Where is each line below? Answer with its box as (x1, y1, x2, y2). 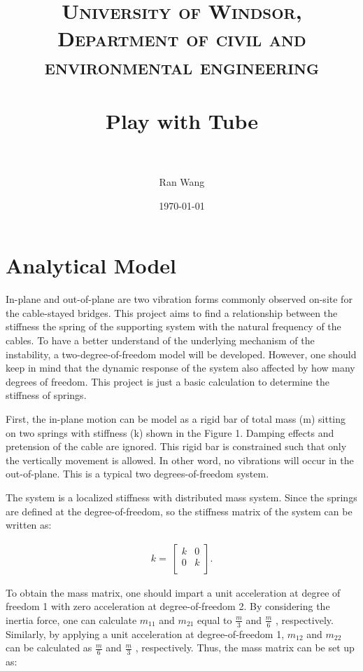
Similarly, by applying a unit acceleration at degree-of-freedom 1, (6, 626, 285, 641)
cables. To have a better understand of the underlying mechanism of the (6, 332, 315, 347)
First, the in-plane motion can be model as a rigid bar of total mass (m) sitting (6, 411, 346, 426)
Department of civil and (57, 24, 306, 53)
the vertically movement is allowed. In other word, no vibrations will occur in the (6, 452, 354, 467)
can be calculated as (6, 640, 92, 655)
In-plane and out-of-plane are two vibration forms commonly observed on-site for (6, 292, 353, 306)
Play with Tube (106, 106, 258, 135)
